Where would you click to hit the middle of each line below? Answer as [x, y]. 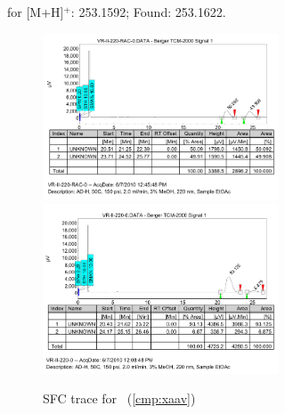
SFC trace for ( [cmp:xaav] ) [119, 398]
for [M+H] [36, 12]
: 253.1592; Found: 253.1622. [148, 12]
